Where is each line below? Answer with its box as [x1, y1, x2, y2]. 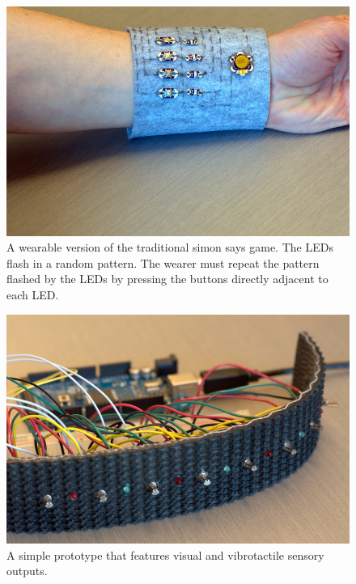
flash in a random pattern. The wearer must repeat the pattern [6, 254, 320, 271]
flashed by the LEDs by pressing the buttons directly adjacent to [6, 270, 328, 287]
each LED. [6, 286, 59, 303]
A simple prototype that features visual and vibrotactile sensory [6, 546, 324, 563]
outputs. [6, 562, 48, 579]
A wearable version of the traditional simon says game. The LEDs [6, 239, 333, 256]
